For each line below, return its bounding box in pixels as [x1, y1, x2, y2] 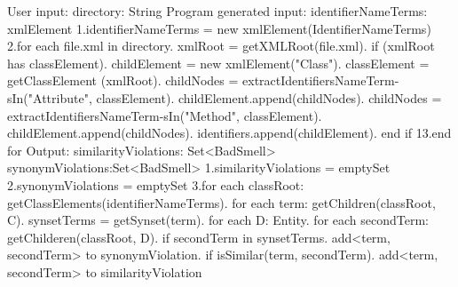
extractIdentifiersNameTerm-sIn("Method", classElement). [7, 106, 322, 124]
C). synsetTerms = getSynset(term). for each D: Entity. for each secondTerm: [7, 211, 429, 229]
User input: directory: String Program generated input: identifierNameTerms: [7, 2, 428, 20]
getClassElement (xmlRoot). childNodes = [7, 71, 239, 90]
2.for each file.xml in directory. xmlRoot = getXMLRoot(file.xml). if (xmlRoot [7, 36, 435, 55]
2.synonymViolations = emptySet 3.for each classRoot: [7, 175, 304, 194]
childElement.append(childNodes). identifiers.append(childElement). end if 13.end [7, 124, 452, 142]
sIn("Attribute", [7, 88, 92, 107]
